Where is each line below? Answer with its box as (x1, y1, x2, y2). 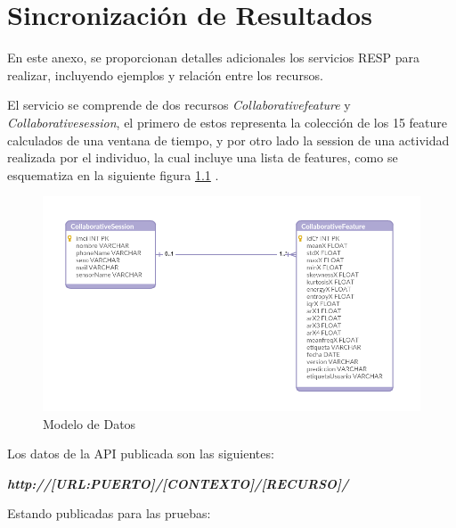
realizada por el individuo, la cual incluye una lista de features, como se (7, 148, 398, 167)
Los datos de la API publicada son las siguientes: (7, 444, 274, 463)
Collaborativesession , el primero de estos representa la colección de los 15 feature (7, 112, 448, 131)
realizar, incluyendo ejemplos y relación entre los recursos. (7, 65, 323, 84)
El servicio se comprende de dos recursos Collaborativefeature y (7, 95, 351, 114)
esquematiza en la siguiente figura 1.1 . (7, 165, 219, 184)
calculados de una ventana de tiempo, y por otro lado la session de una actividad (7, 130, 450, 149)
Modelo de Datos (43, 414, 136, 433)
